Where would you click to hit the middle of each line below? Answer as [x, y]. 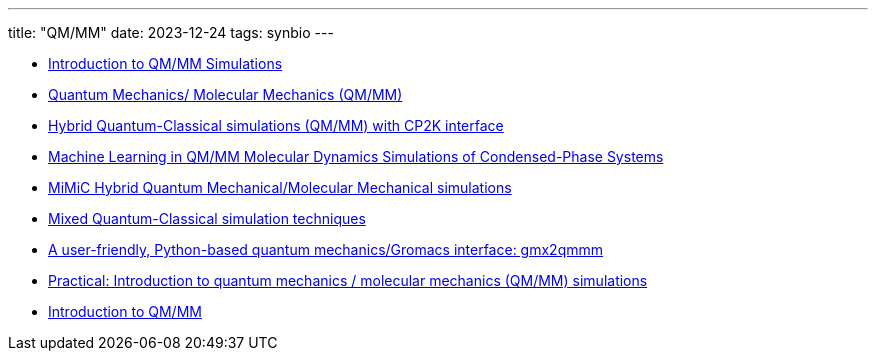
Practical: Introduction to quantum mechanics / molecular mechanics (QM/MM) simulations [348, 280]
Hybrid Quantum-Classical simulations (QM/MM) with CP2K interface [276, 125]
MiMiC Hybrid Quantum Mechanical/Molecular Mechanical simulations [280, 187]
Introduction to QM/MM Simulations [165, 63]
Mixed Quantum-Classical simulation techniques [207, 218]
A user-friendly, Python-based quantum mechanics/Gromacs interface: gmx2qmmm [325, 249]
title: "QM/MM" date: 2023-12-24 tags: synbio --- [171, 32]
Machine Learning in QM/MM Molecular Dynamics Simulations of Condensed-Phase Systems [356, 156]
